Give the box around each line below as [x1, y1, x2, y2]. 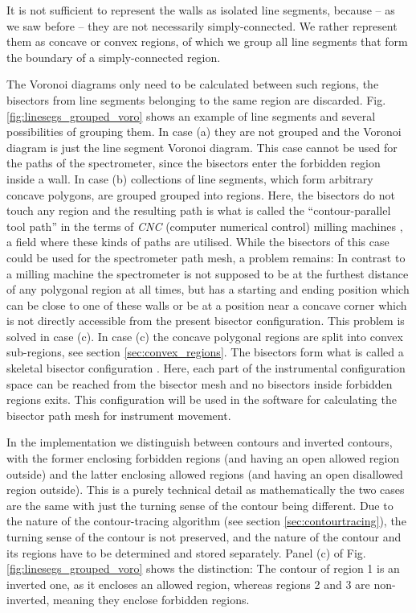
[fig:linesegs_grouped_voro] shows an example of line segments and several [6, 107, 376, 124]
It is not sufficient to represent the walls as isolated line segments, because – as [6, 2, 395, 18]
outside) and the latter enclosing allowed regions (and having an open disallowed [6, 465, 403, 482]
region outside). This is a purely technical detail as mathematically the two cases [6, 481, 405, 498]
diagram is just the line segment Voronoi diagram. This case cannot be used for [6, 138, 398, 155]
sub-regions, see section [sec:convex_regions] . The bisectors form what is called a [6, 344, 404, 360]
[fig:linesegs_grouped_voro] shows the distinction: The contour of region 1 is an [6, 560, 400, 577]
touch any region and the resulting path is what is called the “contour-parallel [6, 202, 391, 219]
